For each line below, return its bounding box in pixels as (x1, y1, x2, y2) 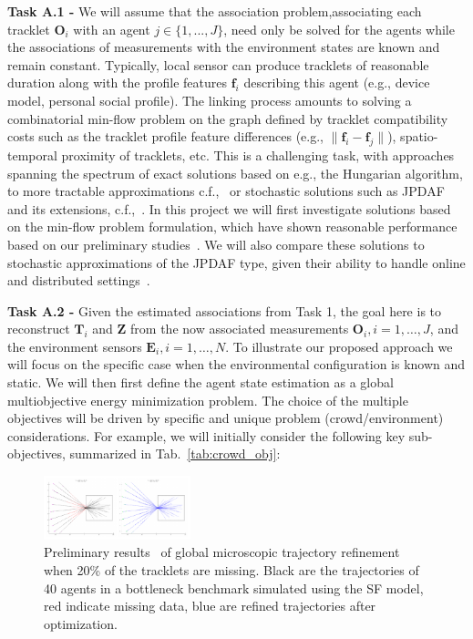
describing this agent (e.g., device (243, 73, 430, 92)
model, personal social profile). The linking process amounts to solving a (7, 90, 412, 109)
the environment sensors (7, 336, 142, 356)
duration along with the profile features (7, 73, 227, 92)
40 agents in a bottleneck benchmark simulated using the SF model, (44, 578, 424, 597)
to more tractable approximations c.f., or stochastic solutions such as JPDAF (7, 181, 445, 201)
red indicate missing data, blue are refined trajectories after (44, 596, 376, 615)
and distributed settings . (7, 271, 150, 290)
